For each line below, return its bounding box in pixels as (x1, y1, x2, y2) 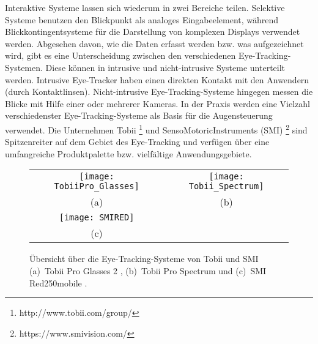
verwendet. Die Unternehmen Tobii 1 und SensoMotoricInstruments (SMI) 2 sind (5, 121, 308, 136)
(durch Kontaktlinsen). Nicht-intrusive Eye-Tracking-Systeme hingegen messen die (5, 85, 313, 98)
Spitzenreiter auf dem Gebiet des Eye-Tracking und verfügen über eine (5, 135, 270, 148)
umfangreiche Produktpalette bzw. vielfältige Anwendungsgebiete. (5, 147, 252, 160)
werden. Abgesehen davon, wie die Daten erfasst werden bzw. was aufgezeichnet (5, 37, 304, 50)
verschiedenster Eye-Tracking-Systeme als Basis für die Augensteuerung (5, 109, 273, 122)
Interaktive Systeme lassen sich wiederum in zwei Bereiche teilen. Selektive (5, 1, 285, 13)
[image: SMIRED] (59, 212, 135, 223)
